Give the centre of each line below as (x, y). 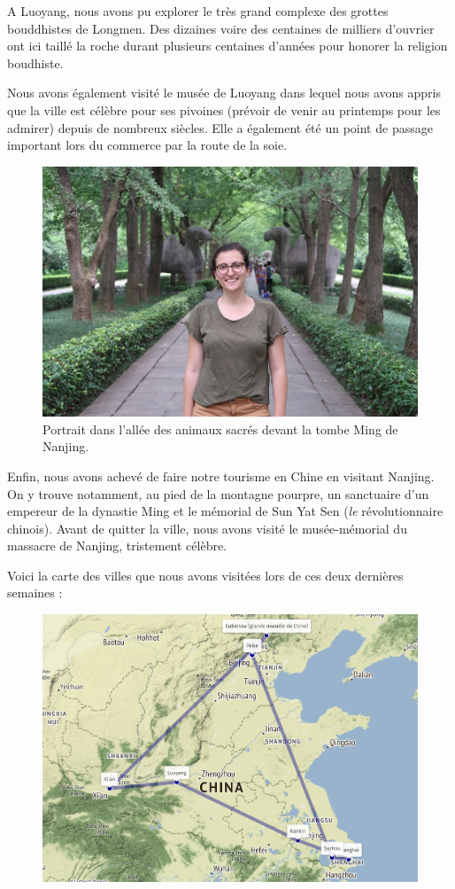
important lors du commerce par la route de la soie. (147, 145)
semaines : (35, 593)
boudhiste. (35, 62)
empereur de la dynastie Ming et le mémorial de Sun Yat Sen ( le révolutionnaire (225, 511)
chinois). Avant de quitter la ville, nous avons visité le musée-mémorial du (207, 528)
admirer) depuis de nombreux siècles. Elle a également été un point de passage (220, 127)
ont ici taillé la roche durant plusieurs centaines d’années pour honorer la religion (227, 46)
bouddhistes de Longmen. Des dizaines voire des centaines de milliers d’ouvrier (221, 28)
